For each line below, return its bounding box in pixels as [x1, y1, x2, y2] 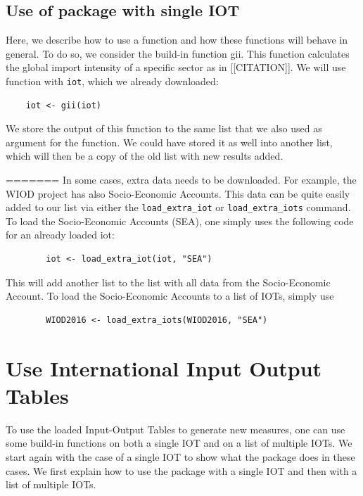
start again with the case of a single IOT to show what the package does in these [6, 449, 355, 464]
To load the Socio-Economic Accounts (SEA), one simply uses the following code [6, 213, 354, 228]
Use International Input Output [6, 353, 322, 382]
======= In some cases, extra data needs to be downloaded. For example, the [6, 172, 357, 187]
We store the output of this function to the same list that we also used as [6, 121, 322, 136]
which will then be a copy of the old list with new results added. [6, 148, 284, 163]
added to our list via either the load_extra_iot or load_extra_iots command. [6, 200, 351, 215]
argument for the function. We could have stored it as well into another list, [6, 134, 333, 149]
